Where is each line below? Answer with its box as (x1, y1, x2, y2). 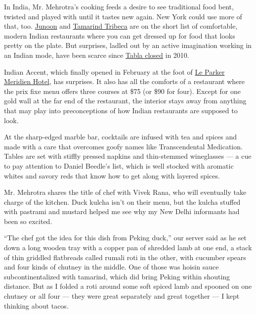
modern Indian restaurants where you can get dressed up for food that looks (4, 30, 235, 41)
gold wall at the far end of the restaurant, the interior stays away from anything (4, 95, 247, 106)
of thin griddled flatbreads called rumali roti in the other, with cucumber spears (4, 252, 246, 262)
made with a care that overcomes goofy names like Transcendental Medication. (4, 141, 243, 151)
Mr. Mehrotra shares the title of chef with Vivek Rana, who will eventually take (4, 187, 247, 197)
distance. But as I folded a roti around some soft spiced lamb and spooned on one (4, 281, 252, 291)
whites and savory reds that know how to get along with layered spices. (4, 170, 220, 180)
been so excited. (4, 216, 52, 226)
